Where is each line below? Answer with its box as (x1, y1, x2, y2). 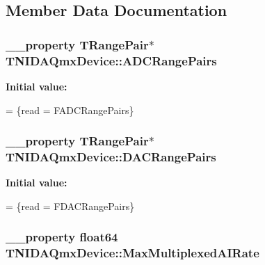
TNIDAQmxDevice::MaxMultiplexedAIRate (6, 244, 259, 262)
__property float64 (6, 228, 118, 246)
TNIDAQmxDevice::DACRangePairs (6, 147, 216, 165)
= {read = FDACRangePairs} (6, 198, 135, 213)
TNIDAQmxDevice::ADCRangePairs (6, 51, 217, 69)
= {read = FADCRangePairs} (6, 102, 134, 117)
